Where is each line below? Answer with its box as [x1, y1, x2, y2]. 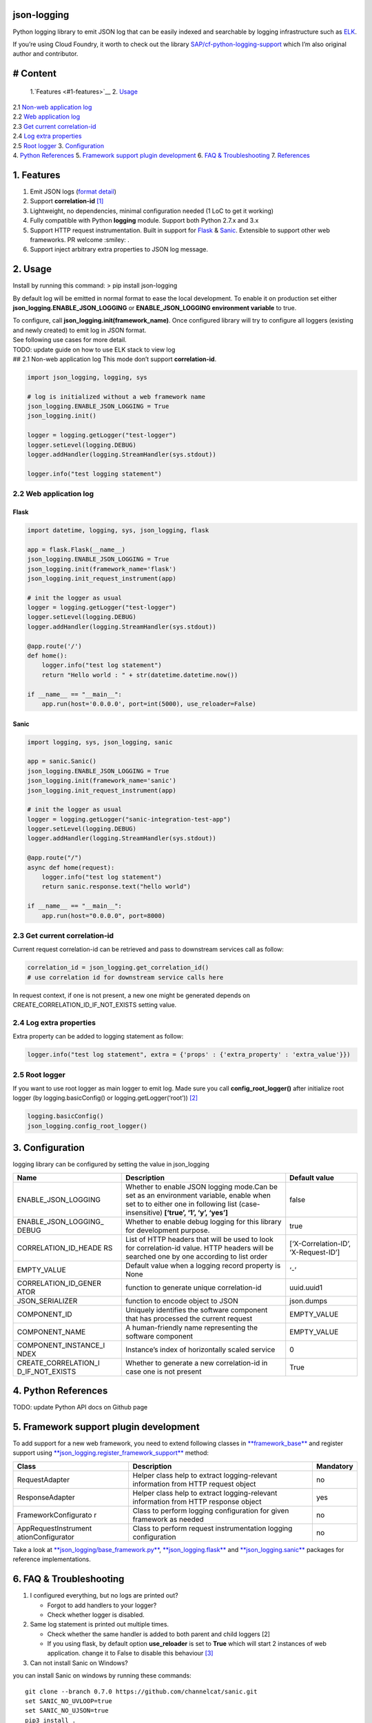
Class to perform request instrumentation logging [132, 1523, 293, 1533]
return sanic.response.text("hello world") [41, 883, 191, 890]
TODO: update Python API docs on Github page [12, 1403, 148, 1411]
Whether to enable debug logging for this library [125, 1216, 282, 1226]
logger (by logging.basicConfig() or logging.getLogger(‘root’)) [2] [12, 1094, 198, 1102]
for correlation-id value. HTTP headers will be [125, 1243, 274, 1252]
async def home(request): [27, 864, 115, 871]
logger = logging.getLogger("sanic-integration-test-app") [27, 815, 231, 823]
